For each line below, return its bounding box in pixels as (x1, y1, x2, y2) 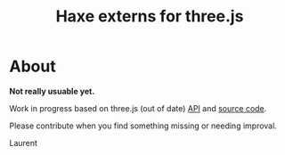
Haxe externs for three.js (55, 6, 244, 27)
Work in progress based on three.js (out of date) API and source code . (9, 102, 267, 113)
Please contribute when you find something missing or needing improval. (9, 120, 278, 131)
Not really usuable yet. (9, 86, 95, 96)
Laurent (9, 137, 38, 148)
